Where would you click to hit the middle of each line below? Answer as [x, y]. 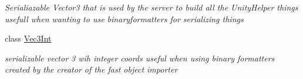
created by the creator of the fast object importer [91, 69]
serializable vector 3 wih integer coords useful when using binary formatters [140, 58]
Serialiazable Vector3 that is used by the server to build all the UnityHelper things [151, 7]
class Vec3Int [28, 38]
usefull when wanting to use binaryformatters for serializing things [124, 18]
